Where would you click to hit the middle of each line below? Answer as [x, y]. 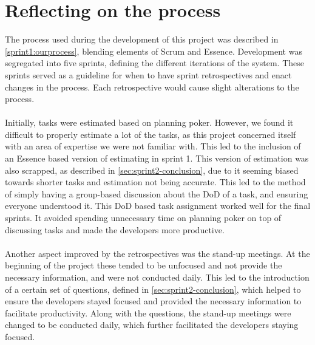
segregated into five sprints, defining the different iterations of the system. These [154, 63]
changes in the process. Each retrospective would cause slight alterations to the [152, 87]
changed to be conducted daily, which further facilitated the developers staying [152, 325]
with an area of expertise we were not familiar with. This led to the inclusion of [153, 146]
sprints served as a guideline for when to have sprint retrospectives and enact [148, 74]
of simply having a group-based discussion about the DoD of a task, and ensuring [157, 193]
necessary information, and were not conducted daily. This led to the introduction [157, 277]
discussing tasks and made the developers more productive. [115, 229]
